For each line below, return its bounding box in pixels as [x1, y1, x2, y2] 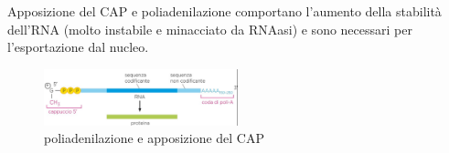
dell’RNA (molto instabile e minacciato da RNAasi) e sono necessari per [7, 19, 412, 38]
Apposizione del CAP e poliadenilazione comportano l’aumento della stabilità [7, 2, 442, 20]
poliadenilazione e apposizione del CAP [44, 128, 265, 148]
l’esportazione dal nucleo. [7, 37, 149, 56]
